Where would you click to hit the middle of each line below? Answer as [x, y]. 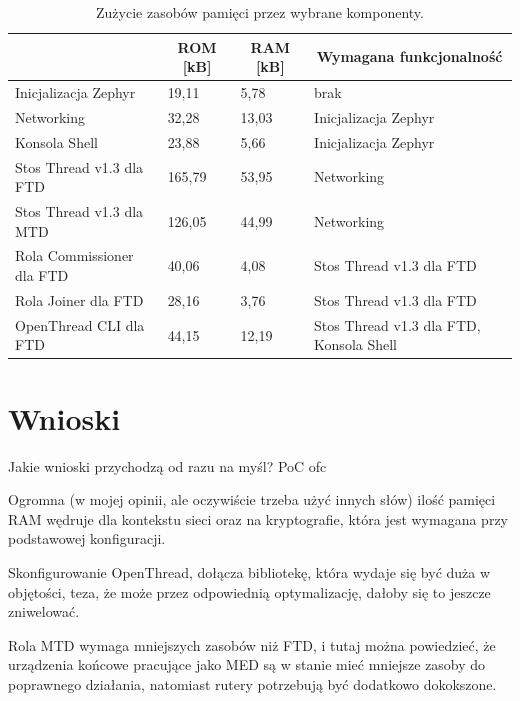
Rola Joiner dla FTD [79, 299]
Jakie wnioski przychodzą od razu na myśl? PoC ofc [167, 465]
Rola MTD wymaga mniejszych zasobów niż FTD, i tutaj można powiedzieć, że [252, 644]
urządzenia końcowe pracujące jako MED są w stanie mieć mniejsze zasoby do [247, 664]
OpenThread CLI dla [80, 324]
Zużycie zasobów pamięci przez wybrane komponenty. [260, 12]
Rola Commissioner [74, 255]
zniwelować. [44, 611]
